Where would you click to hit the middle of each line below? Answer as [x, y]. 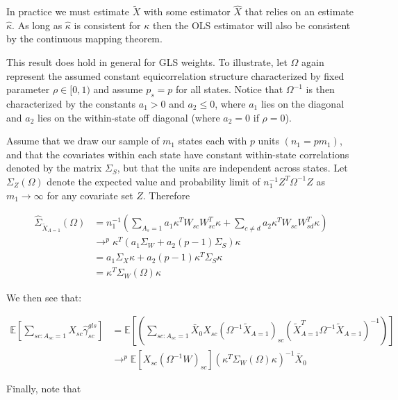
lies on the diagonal [302, 103]
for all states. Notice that [229, 89]
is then [320, 89]
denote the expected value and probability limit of [154, 181]
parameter [28, 89]
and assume [118, 89]
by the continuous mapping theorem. [84, 39]
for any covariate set [90, 195]
